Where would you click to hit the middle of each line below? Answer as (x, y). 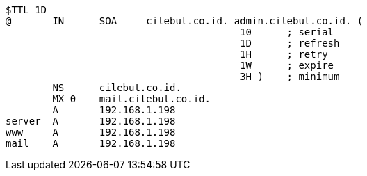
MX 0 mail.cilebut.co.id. (132, 99)
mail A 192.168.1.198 (91, 143)
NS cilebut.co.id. (117, 88)
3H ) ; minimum (290, 77)
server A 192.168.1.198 (91, 121)
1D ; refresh (290, 43)
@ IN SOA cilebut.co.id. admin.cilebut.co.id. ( (185, 21)
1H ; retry (284, 54)
